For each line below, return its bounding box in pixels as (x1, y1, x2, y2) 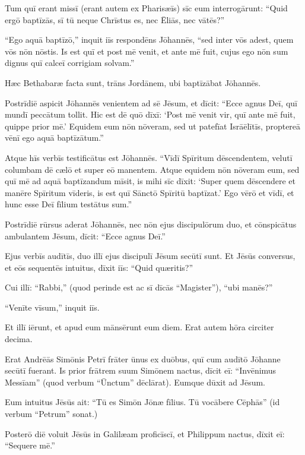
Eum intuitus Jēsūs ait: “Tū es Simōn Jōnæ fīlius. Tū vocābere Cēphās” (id (5, 396, 280, 408)
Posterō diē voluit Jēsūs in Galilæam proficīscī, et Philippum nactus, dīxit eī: (5, 427, 285, 440)
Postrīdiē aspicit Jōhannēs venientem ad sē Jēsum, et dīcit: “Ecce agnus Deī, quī (5, 96, 297, 109)
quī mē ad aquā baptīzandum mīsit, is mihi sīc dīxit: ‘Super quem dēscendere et (5, 175, 296, 187)
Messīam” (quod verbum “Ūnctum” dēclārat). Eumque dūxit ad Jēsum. (5, 375, 265, 388)
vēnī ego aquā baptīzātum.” (5, 131, 104, 144)
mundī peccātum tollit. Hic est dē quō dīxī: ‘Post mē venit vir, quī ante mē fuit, (5, 108, 296, 121)
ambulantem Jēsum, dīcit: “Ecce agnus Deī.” (5, 229, 166, 242)
